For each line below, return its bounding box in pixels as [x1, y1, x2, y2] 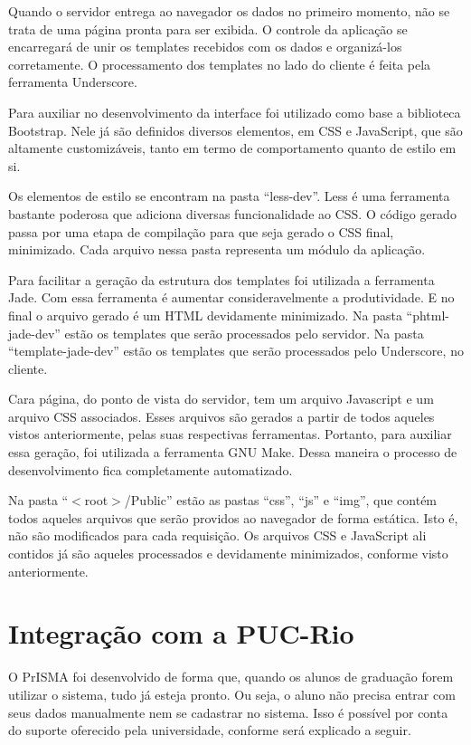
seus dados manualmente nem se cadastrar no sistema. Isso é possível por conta [8, 702, 448, 721]
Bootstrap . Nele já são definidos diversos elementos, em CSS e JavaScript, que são [8, 120, 463, 139]
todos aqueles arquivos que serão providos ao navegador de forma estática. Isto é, [8, 508, 458, 527]
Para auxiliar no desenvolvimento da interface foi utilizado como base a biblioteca [8, 102, 461, 121]
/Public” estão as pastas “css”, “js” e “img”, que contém [124, 491, 438, 510]
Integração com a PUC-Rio [8, 615, 354, 652]
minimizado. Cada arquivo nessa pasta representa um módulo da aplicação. [8, 240, 426, 259]
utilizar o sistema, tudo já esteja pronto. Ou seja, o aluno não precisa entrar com [8, 684, 456, 703]
